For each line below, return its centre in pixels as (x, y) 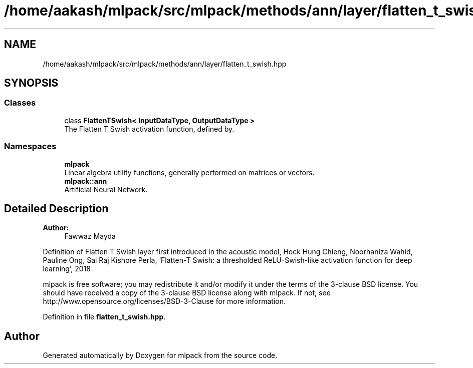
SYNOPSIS (31, 83)
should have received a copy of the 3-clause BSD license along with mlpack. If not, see (187, 293)
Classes (20, 103)
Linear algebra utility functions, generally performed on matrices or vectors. (189, 172)
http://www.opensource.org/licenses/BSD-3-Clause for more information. (164, 301)
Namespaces (30, 146)
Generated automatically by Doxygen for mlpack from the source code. (160, 355)
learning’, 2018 (67, 269)
